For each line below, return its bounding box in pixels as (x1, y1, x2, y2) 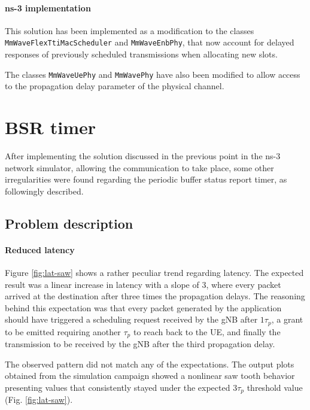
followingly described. (5, 184, 84, 197)
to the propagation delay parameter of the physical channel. (5, 80, 224, 92)
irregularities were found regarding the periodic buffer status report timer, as (5, 173, 287, 186)
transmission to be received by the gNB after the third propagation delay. (5, 338, 275, 350)
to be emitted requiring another (5, 325, 121, 338)
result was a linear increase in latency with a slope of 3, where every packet (5, 278, 281, 290)
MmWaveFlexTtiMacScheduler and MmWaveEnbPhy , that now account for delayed (5, 36, 294, 48)
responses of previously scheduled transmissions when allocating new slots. (5, 48, 278, 60)
